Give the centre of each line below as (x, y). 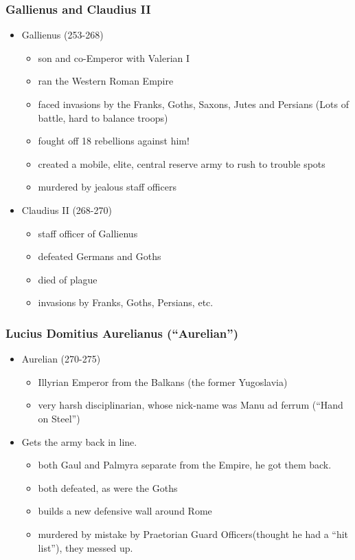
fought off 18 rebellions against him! (114, 141)
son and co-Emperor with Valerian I (114, 57)
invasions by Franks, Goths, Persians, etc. (126, 302)
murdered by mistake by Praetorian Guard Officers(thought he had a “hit (193, 534)
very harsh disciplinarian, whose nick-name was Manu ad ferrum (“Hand (191, 405)
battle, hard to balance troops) (103, 117)
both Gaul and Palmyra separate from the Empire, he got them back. (185, 465)
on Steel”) (59, 418)
